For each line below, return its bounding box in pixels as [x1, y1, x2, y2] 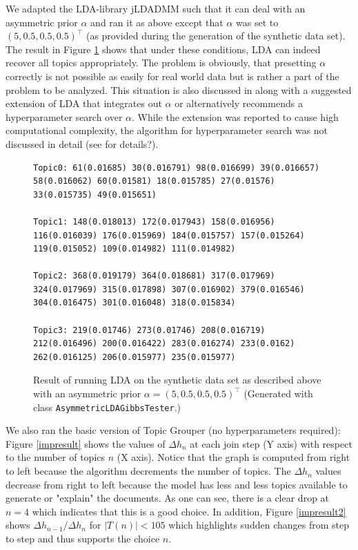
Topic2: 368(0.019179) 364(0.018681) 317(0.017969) [33, 271, 275, 281]
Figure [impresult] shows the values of [6, 436, 166, 451]
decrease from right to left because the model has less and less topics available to [6, 477, 348, 491]
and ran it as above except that [90, 15, 223, 29]
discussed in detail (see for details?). [6, 136, 159, 151]
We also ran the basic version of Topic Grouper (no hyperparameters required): [6, 423, 341, 437]
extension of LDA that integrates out [6, 96, 162, 111]
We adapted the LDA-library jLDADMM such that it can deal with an [6, 1, 306, 15]
